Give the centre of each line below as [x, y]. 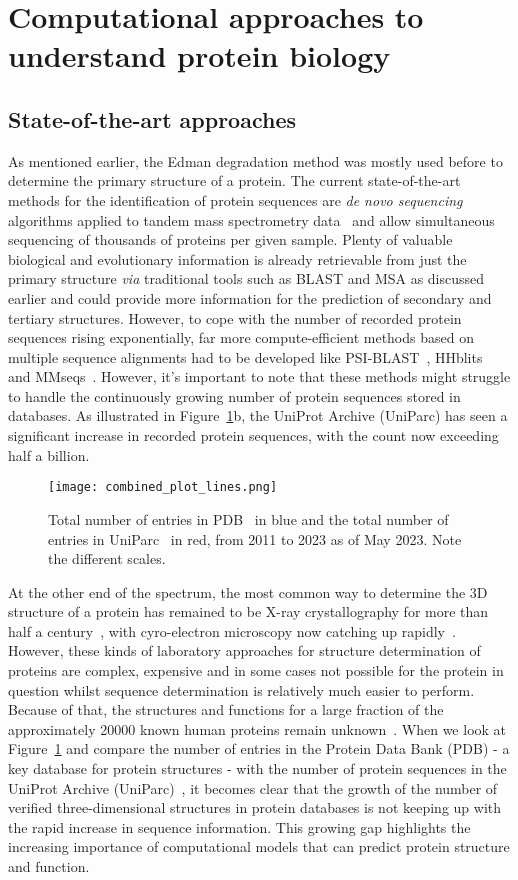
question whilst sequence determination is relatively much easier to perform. [241, 689]
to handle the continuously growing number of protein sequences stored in [234, 395]
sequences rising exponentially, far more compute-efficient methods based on [241, 337]
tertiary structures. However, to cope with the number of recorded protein [235, 317]
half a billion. [49, 454]
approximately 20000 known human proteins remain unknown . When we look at [257, 728]
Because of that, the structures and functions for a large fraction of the [226, 709]
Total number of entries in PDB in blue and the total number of [248, 518]
